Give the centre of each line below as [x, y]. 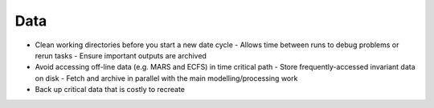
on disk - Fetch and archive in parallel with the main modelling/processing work [166, 78]
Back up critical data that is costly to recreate [110, 90]
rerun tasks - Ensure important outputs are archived [121, 55]
